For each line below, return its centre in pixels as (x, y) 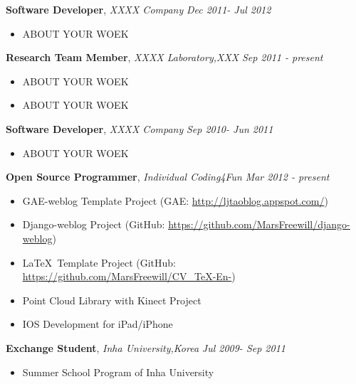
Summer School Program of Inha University (118, 372)
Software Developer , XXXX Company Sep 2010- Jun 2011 (140, 128)
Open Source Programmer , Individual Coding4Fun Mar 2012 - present (168, 177)
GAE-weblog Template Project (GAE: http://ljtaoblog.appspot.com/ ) (175, 200)
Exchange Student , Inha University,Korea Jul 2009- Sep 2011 (146, 347)
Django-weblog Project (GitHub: (94, 224)
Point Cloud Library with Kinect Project (112, 300)
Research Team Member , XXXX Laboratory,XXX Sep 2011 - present (164, 57)
